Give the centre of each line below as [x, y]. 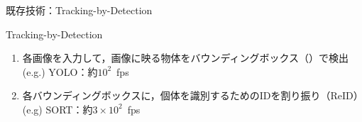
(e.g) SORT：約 [57, 109]
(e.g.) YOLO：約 [60, 71]
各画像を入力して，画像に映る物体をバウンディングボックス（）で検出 [185, 58]
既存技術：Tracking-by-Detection [79, 10]
